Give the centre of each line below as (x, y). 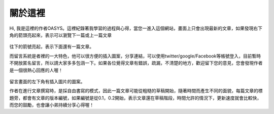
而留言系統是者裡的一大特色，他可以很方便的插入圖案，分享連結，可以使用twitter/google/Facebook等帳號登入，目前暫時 (135, 56)
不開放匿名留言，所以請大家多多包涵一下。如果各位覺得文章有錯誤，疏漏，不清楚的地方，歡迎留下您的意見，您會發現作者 (136, 63)
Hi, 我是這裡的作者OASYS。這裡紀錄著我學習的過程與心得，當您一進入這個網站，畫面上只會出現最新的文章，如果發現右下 (136, 28)
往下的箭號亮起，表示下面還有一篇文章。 (52, 47)
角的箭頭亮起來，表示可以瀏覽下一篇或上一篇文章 (60, 35)
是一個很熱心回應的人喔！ (36, 70)
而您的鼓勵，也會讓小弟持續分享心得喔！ (52, 105)
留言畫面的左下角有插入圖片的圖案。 (47, 81)
